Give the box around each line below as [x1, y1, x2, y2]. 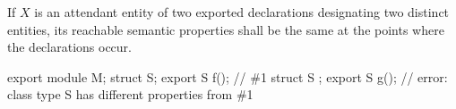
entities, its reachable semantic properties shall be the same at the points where [7, 20, 444, 38]
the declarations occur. [7, 38, 132, 56]
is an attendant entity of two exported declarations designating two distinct [34, 3, 450, 21]
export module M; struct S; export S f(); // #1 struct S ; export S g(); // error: [7, 67, 448, 86]
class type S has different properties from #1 [7, 85, 254, 104]
